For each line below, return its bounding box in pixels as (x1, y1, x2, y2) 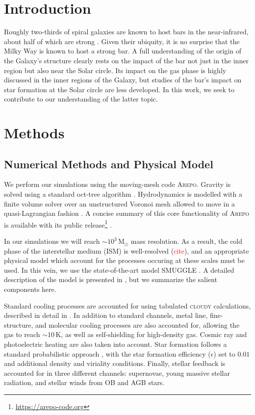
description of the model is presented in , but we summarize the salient (4, 274, 217, 285)
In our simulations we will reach (4, 236, 100, 246)
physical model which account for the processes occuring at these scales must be (4, 255, 245, 265)
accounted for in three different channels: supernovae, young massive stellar (4, 367, 230, 378)
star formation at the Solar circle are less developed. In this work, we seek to (4, 84, 234, 94)
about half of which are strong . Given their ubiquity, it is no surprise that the (4, 36, 240, 46)
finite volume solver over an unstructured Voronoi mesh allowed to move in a (4, 198, 235, 208)
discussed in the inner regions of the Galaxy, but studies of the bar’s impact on (4, 75, 242, 85)
